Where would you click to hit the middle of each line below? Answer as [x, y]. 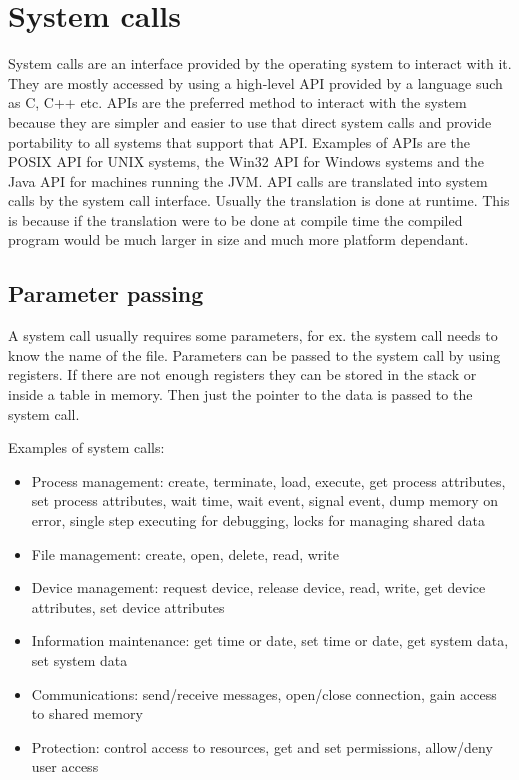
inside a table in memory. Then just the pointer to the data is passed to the [240, 394]
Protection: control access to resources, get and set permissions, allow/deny [262, 746]
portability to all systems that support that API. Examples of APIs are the [239, 141]
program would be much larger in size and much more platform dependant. [238, 239]
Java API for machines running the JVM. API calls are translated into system [248, 180]
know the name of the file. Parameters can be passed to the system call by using [254, 354]
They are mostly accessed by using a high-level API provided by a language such [255, 82]
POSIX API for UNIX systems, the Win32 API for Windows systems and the [246, 161]
